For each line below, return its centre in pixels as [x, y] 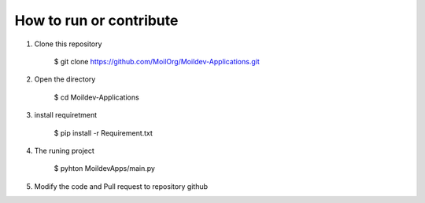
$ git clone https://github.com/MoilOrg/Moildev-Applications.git [157, 61]
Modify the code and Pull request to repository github [121, 186]
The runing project [64, 150]
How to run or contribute [96, 20]
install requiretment [66, 115]
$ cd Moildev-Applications [96, 97]
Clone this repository [68, 44]
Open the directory [65, 79]
